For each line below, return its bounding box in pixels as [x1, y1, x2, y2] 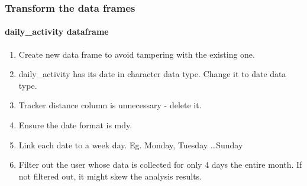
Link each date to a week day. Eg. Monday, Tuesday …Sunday [18, 138, 243, 151]
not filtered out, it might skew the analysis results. [18, 170, 202, 182]
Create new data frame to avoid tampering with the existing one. [18, 48, 255, 60]
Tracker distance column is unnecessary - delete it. [18, 99, 202, 111]
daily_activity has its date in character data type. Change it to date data [18, 68, 286, 80]
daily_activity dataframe [5, 25, 109, 38]
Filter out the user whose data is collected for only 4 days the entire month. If [18, 158, 302, 171]
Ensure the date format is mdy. [18, 119, 133, 131]
